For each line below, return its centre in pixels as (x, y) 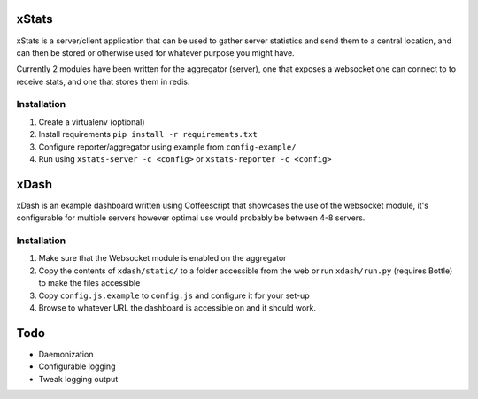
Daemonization (66, 354)
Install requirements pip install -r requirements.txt (148, 134)
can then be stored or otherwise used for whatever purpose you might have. (156, 52)
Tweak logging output (78, 379)
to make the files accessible (89, 283)
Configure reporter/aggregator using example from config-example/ (167, 147)
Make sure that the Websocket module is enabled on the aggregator (162, 258)
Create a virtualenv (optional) (92, 122)
